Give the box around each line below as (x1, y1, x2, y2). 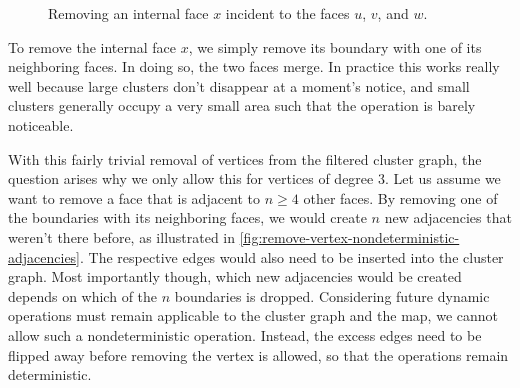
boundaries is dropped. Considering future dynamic (174, 285, 490, 306)
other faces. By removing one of (303, 187, 498, 208)
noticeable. (8, 114, 74, 135)
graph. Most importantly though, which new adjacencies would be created (8, 266, 462, 287)
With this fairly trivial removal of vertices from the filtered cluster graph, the (8, 148, 482, 169)
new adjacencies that (384, 207, 512, 228)
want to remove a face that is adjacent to (8, 187, 261, 208)
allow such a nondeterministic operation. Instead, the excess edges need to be (8, 324, 482, 345)
